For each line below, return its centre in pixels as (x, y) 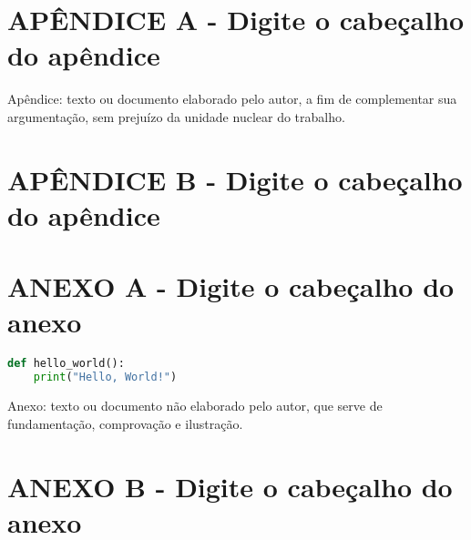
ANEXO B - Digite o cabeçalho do (230, 486)
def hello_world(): (66, 364)
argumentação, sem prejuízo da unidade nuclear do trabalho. (176, 116)
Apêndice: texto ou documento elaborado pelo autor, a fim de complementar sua (232, 99)
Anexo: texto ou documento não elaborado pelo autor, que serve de (195, 406)
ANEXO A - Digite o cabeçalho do (231, 286)
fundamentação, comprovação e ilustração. (125, 423)
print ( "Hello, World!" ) (105, 377)
